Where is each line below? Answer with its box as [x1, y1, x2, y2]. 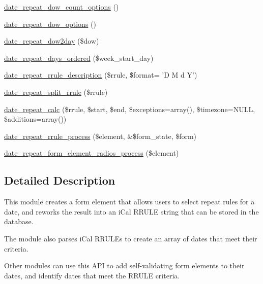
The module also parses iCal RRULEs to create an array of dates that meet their [4, 233, 257, 243]
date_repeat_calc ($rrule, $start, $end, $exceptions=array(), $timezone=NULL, [4, 103, 255, 114]
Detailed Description [4, 172, 115, 188]
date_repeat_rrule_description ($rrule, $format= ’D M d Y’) [4, 69, 197, 80]
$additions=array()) [4, 114, 67, 124]
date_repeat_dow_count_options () [4, 2, 119, 12]
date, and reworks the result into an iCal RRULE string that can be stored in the [4, 206, 259, 217]
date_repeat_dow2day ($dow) [4, 35, 99, 46]
